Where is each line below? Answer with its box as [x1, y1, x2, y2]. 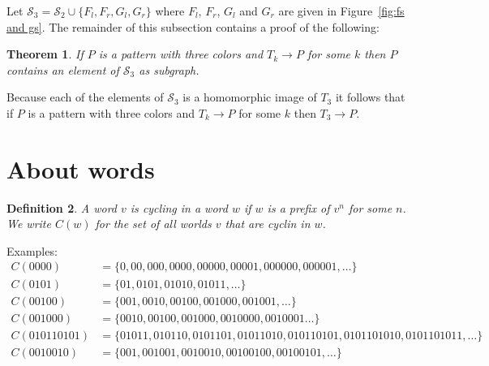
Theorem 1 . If [6, 45, 84, 62]
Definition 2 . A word [6, 199, 117, 216]
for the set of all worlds [95, 215, 212, 232]
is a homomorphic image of [182, 88, 317, 105]
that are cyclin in [225, 215, 311, 232]
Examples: [6, 242, 58, 259]
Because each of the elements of [6, 88, 164, 105]
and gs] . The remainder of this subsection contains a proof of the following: [6, 18, 380, 35]
